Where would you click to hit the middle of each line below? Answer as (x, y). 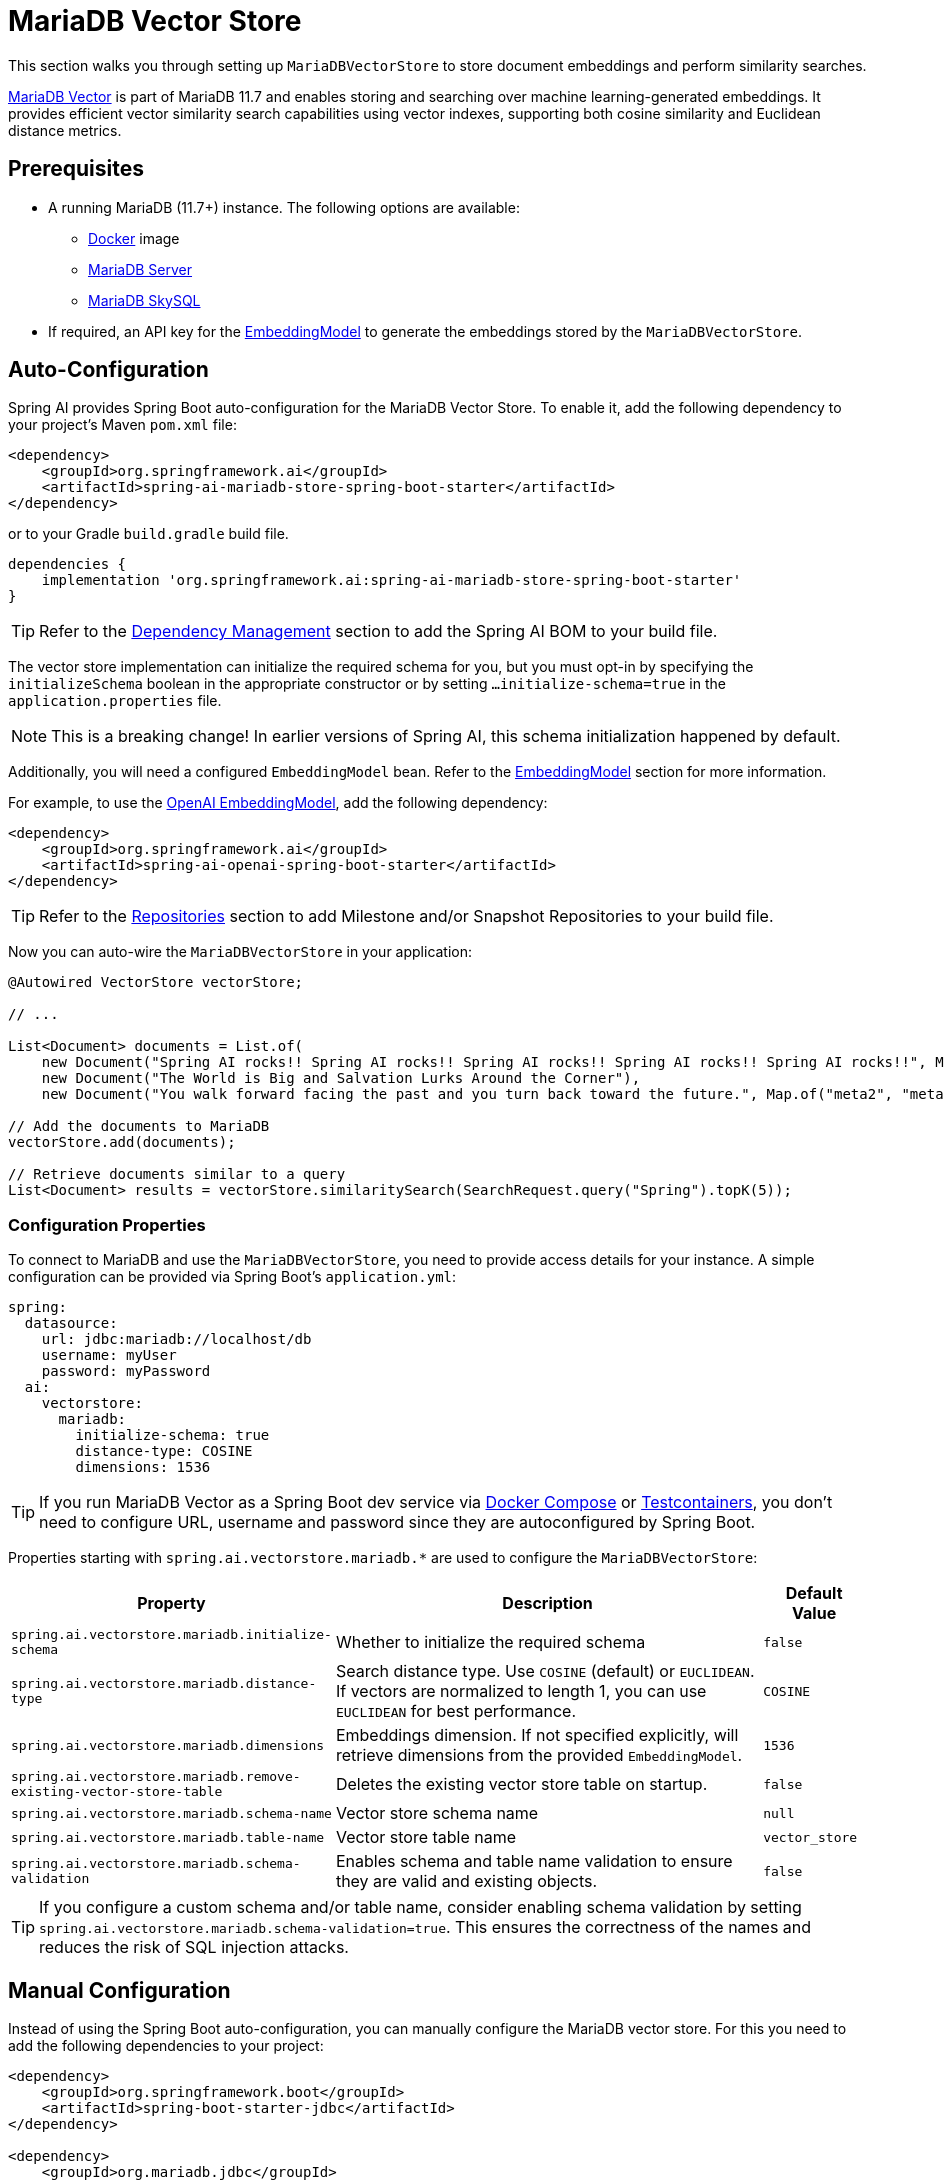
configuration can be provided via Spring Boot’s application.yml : (232, 1277)
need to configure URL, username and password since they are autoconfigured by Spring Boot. (397, 1522)
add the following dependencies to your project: (166, 2046)
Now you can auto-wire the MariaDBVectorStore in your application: (240, 952)
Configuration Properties (107, 1224)
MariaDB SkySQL (144, 300)
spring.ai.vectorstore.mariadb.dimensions (168, 1745)
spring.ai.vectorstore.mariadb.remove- (156, 1777)
